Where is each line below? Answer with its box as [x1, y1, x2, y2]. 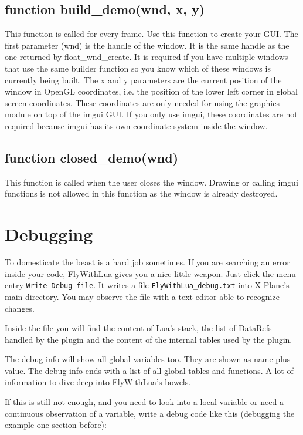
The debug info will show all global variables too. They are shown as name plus [5, 353, 291, 365]
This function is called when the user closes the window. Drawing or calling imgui [5, 176, 298, 188]
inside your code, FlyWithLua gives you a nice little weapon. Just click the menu [5, 267, 296, 279]
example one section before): [5, 419, 107, 431]
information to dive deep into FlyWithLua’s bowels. [5, 376, 191, 388]
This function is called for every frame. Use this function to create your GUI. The [5, 28, 298, 40]
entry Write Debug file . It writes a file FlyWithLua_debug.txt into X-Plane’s [5, 279, 290, 291]
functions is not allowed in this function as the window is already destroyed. [5, 187, 278, 200]
